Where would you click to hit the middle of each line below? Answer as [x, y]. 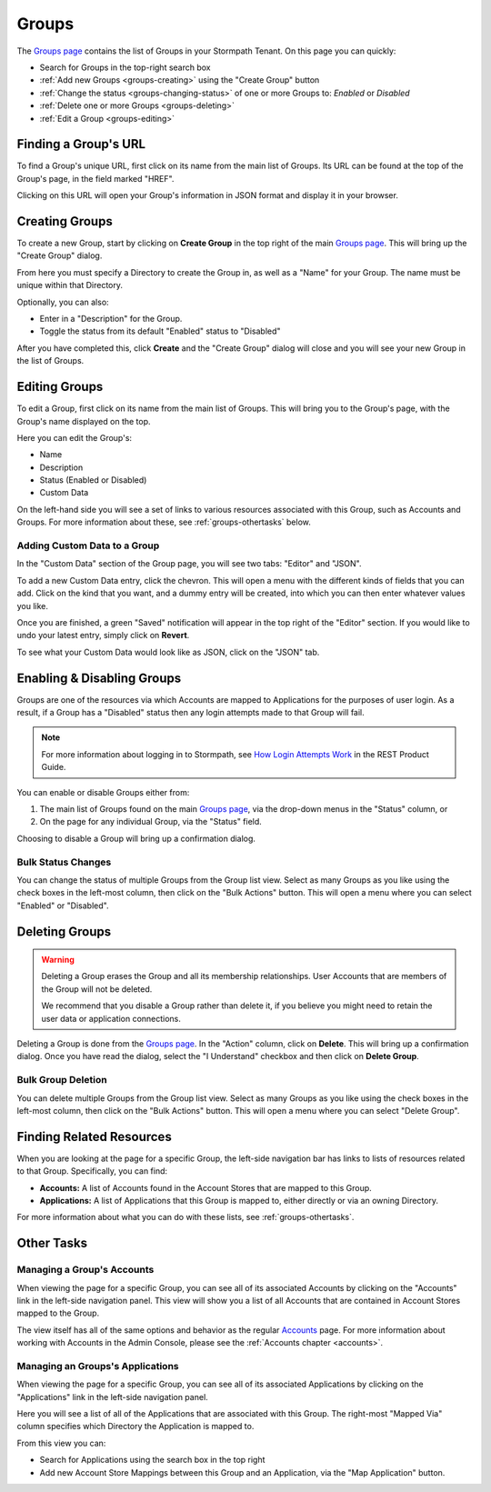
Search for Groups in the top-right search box [125, 67]
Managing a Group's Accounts [85, 1270]
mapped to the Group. [58, 1313]
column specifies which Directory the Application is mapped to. [135, 1427]
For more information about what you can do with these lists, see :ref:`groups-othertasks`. [185, 1217]
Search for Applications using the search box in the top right [152, 1460]
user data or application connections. [111, 1018]
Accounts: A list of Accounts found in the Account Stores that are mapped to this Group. [205, 1187]
